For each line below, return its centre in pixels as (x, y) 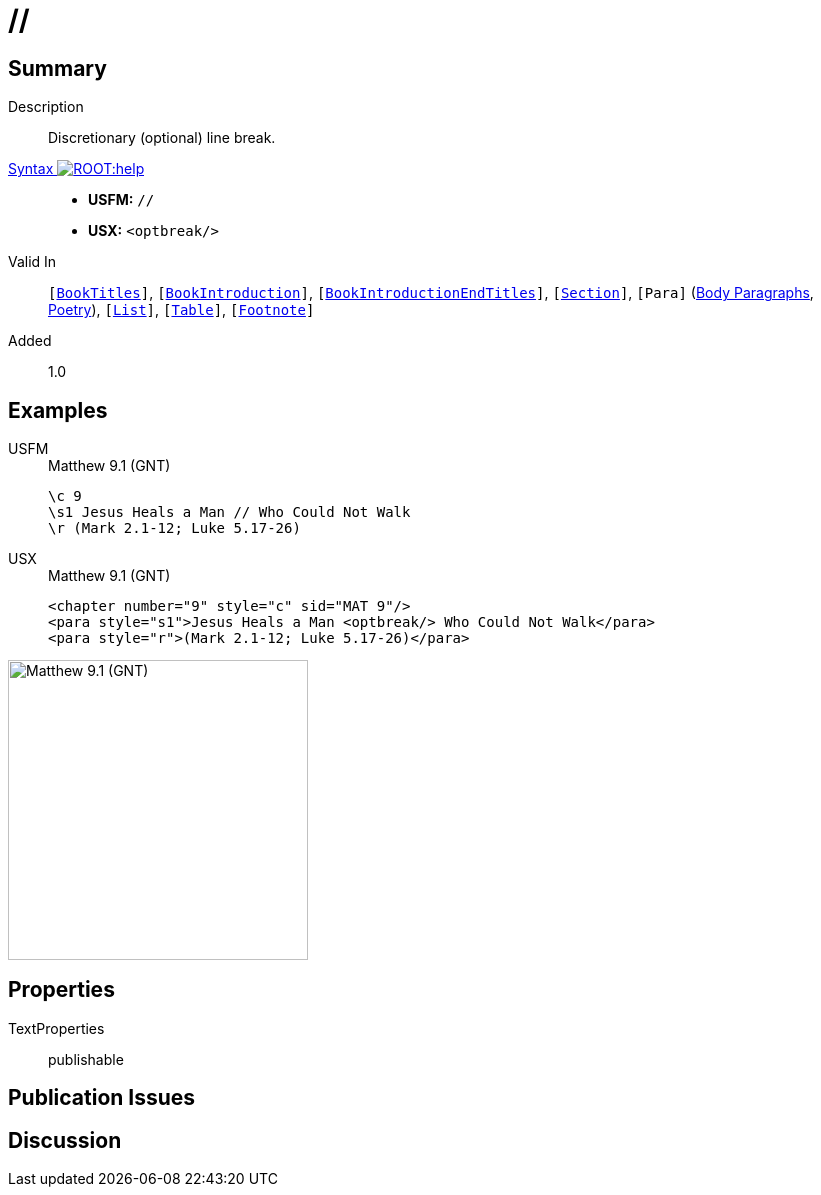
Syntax (31, 169)
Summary (57, 68)
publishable (86, 1059)
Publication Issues (102, 1098)
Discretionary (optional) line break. (162, 138)
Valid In (32, 262)
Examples (58, 410)
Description (46, 107)
